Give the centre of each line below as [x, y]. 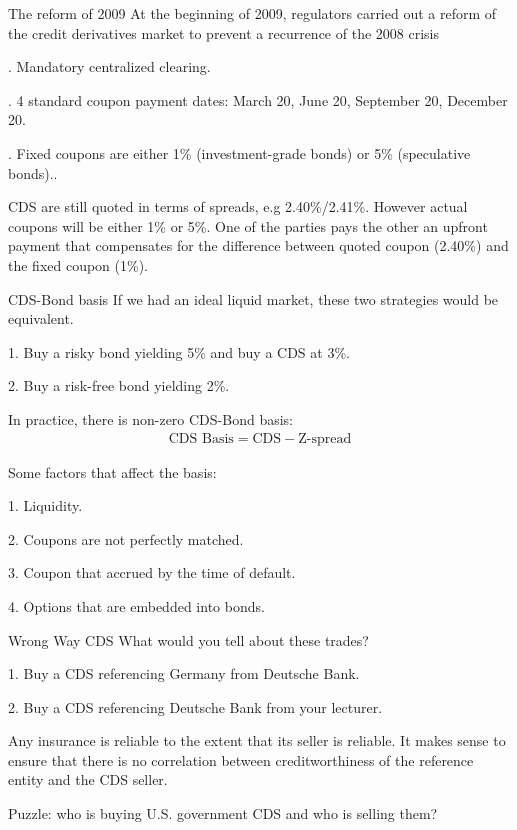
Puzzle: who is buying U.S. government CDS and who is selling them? [223, 813]
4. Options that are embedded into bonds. [136, 605]
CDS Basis [201, 438]
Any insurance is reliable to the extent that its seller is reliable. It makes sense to [257, 740]
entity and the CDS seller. [88, 779]
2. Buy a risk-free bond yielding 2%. [119, 385]
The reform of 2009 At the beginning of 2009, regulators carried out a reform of [252, 13]
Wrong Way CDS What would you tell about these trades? [188, 639]
